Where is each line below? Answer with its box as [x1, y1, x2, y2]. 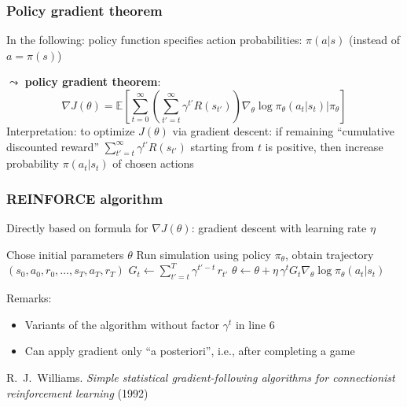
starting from [190, 138, 255, 154]
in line [235, 316, 266, 332]
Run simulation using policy [136, 246, 271, 262]
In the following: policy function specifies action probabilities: [6, 31, 302, 48]
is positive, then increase [265, 138, 383, 154]
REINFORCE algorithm [6, 188, 163, 208]
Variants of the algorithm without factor [24, 316, 219, 332]
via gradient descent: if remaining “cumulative [172, 123, 395, 139]
